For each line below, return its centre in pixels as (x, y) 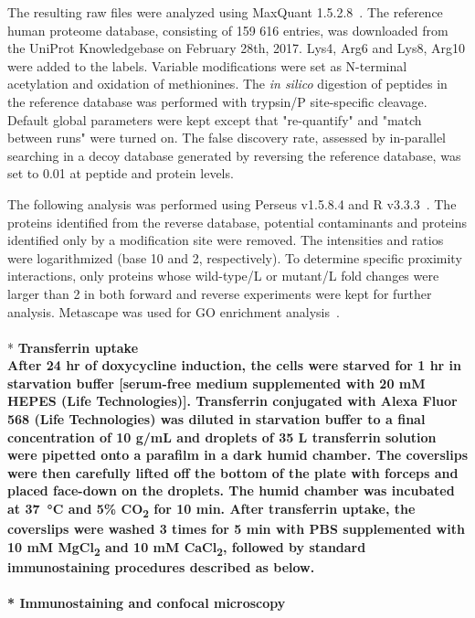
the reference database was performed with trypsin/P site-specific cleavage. (217, 101)
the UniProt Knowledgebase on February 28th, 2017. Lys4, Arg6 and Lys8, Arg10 (236, 48)
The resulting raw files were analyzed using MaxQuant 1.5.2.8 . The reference (225, 12)
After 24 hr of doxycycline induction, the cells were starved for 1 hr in (235, 365)
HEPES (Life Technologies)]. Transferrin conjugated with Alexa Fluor (232, 401)
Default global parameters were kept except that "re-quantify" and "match (215, 119)
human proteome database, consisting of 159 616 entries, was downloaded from (228, 30)
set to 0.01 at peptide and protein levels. (121, 173)
